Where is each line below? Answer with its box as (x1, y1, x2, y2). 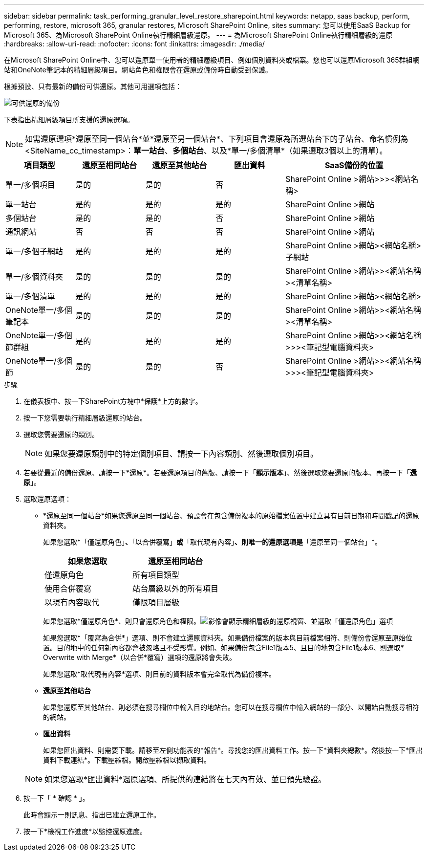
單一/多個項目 (5, 180, 55, 190)
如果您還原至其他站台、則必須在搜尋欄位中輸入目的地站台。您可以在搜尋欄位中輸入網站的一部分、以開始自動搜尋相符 (43, 703, 419, 711)
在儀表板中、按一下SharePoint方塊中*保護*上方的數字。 (23, 397, 202, 405)
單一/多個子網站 (5, 246, 63, 256)
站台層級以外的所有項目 (132, 584, 219, 593)
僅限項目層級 (132, 597, 180, 607)
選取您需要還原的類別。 (23, 430, 99, 438)
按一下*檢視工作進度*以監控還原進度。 (23, 827, 147, 835)
